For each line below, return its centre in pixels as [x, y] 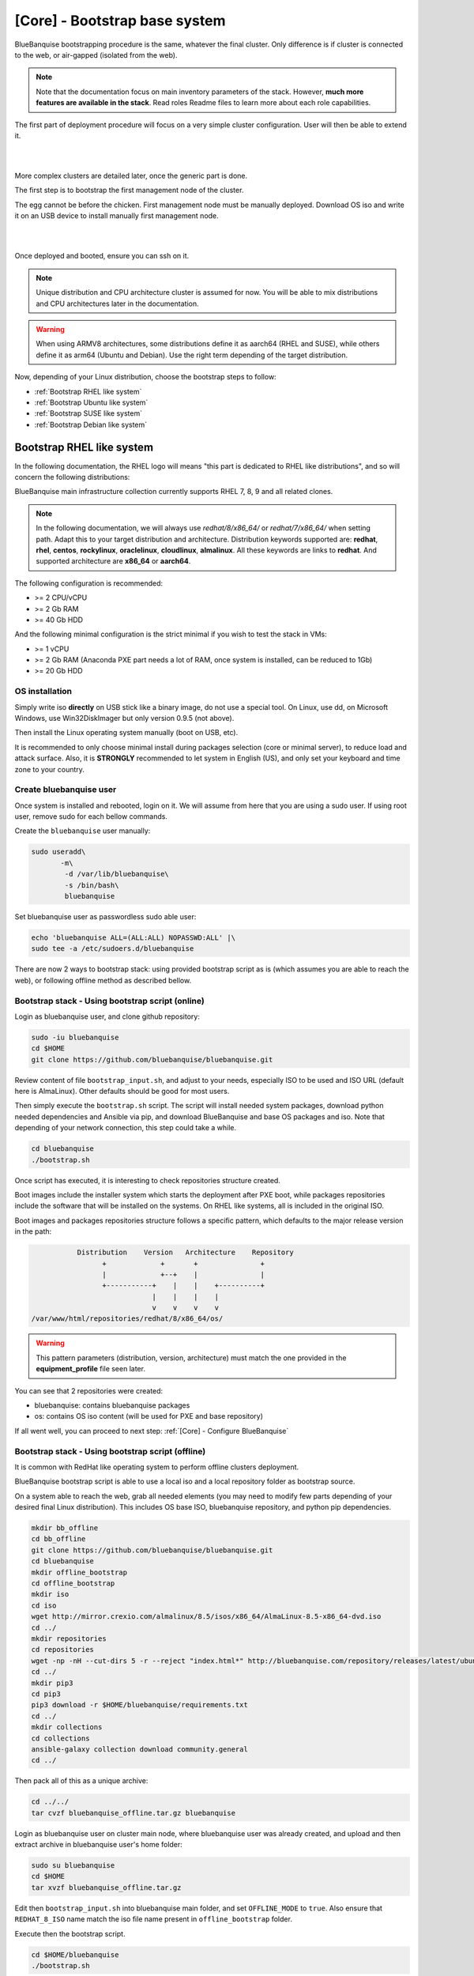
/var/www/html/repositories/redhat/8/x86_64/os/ [127, 1319]
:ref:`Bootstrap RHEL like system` [88, 391]
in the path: [33, 1231]
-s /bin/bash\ [92, 885]
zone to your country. [49, 769]
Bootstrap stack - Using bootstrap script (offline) [110, 1451]
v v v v [185, 1308]
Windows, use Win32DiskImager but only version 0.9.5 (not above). [124, 718]
